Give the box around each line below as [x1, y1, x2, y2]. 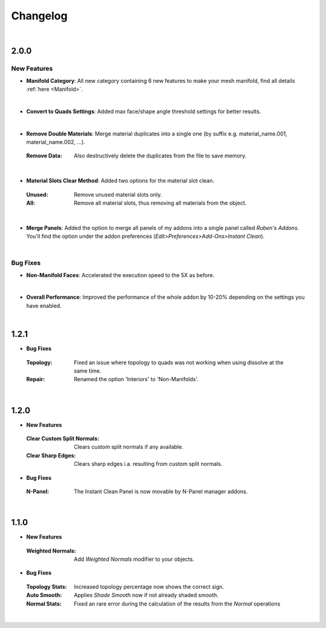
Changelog [11, 9, 68, 22]
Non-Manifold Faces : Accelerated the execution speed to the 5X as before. [26, 271, 214, 278]
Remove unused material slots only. [74, 191, 162, 198]
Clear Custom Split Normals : [26, 435, 100, 442]
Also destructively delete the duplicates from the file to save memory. [74, 152, 247, 160]
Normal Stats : [26, 600, 62, 607]
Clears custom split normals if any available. [74, 443, 184, 451]
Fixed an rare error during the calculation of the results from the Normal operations [74, 600, 281, 607]
